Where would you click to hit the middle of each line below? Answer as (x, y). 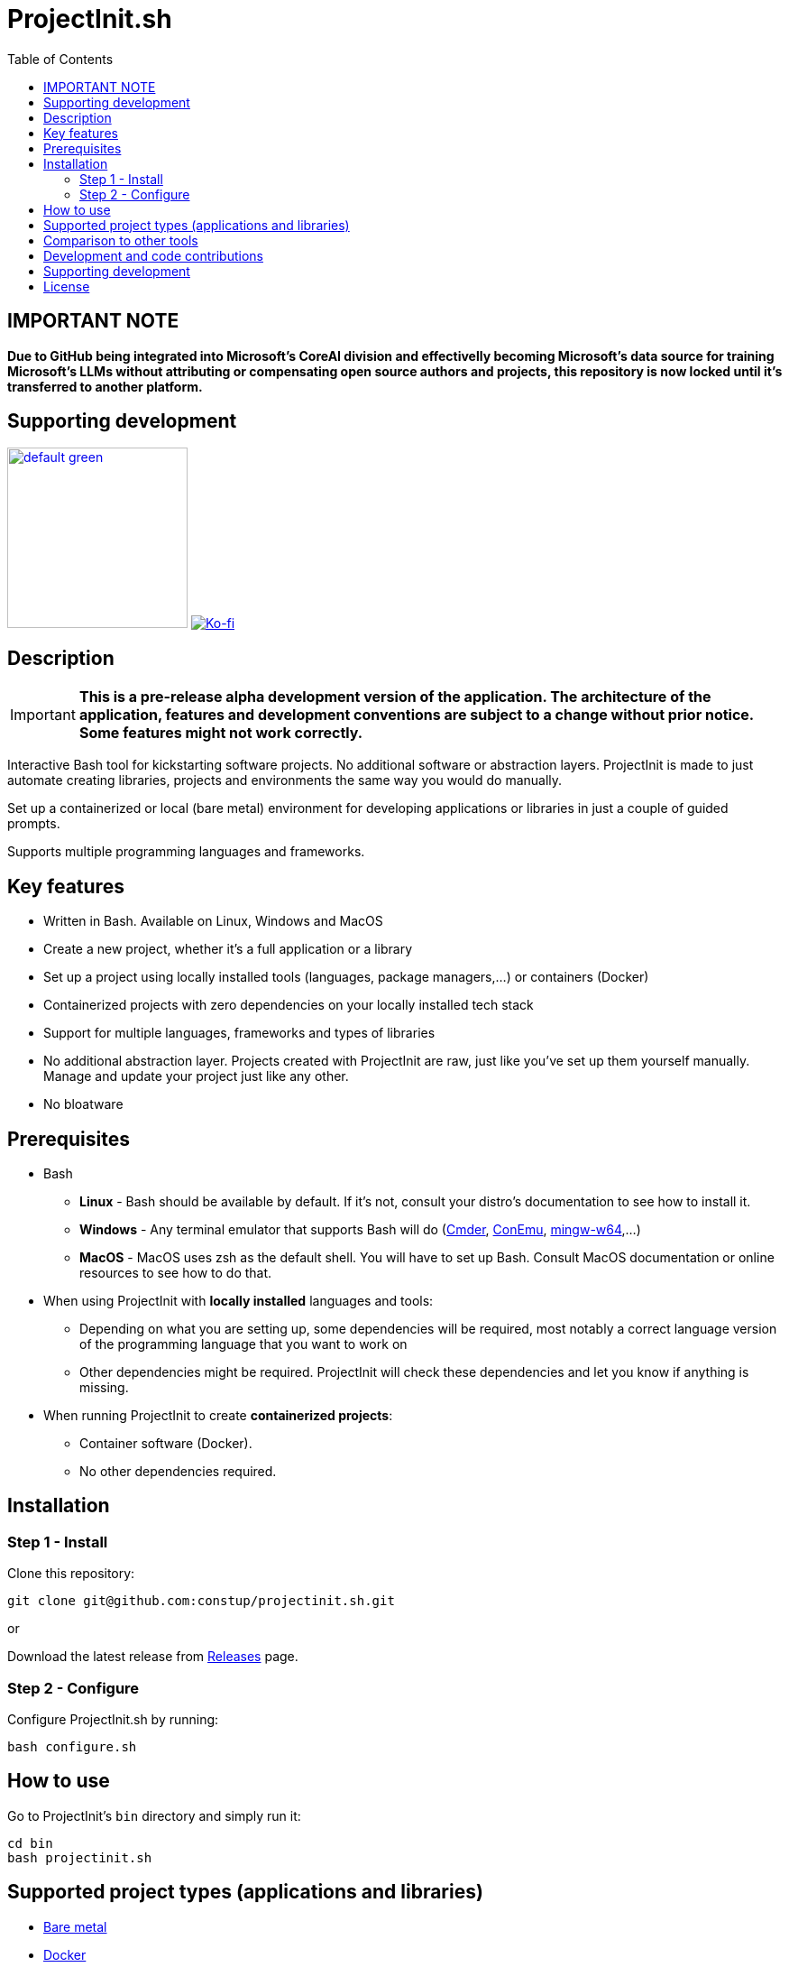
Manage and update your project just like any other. (196, 1076)
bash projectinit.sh (80, 1857)
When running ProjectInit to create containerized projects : (218, 1415)
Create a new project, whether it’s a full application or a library (228, 949)
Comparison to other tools (121, 240)
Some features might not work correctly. (221, 733)
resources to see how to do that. (176, 1272)
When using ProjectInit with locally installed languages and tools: (239, 1300)
